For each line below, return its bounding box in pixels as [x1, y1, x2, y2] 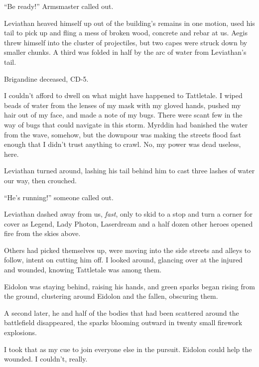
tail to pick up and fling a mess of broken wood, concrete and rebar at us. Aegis [4, 27, 248, 38]
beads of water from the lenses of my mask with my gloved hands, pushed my [4, 100, 241, 110]
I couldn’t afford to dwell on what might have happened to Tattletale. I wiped [4, 90, 243, 101]
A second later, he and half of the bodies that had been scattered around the [4, 307, 239, 318]
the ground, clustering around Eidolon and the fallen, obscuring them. [4, 291, 218, 301]
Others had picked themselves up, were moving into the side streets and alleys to [4, 245, 251, 255]
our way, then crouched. [4, 175, 77, 185]
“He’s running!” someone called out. [4, 192, 114, 202]
